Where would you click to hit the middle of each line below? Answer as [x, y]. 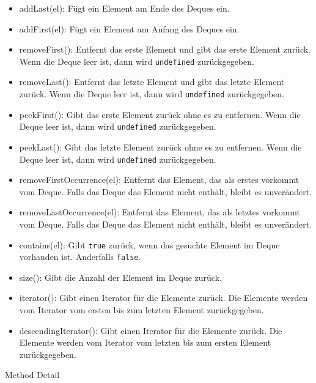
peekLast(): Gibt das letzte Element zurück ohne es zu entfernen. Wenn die [160, 147]
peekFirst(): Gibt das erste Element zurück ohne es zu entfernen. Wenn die [160, 114]
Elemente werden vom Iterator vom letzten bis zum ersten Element [145, 342]
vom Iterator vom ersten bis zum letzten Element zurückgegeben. [141, 310]
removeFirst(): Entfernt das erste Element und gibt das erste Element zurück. [165, 49]
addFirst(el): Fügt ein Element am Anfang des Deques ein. [129, 28]
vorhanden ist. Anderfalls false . [80, 257]
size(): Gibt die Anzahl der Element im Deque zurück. [120, 277]
